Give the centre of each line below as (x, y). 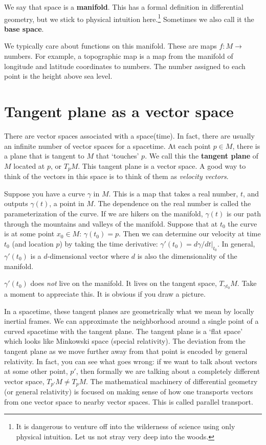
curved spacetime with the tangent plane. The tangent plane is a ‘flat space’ (124, 331)
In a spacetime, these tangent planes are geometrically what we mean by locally (129, 311)
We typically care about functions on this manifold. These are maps (110, 46)
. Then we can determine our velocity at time (190, 233)
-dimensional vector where (88, 255)
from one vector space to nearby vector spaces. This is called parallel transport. (129, 401)
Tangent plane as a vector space (119, 111)
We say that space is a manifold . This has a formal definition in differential (124, 7)
